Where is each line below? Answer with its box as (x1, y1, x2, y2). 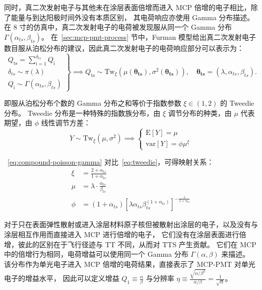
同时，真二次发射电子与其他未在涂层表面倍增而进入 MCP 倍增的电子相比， (4, 2, 251, 12)
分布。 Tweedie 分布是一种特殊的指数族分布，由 (4, 107, 161, 118)
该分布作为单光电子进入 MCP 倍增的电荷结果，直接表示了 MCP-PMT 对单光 (4, 258, 255, 269)
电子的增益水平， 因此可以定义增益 (4, 273, 119, 283)
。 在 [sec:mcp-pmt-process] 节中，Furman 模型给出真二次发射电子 (41, 31, 256, 42)
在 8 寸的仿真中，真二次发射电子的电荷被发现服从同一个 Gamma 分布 (4, 22, 232, 32)
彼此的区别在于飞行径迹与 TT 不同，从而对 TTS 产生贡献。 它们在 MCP (18, 239, 256, 249)
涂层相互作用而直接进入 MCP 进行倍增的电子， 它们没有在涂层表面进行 (4, 229, 239, 239)
